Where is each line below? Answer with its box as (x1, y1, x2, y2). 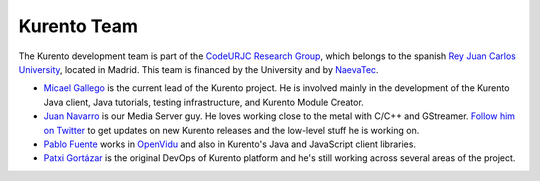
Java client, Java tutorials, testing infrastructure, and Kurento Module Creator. (43, 96, 364, 108)
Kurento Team (18, 15, 139, 37)
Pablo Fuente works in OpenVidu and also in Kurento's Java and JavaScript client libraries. (43, 138, 417, 150)
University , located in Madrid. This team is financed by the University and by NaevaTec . (18, 63, 379, 75)
